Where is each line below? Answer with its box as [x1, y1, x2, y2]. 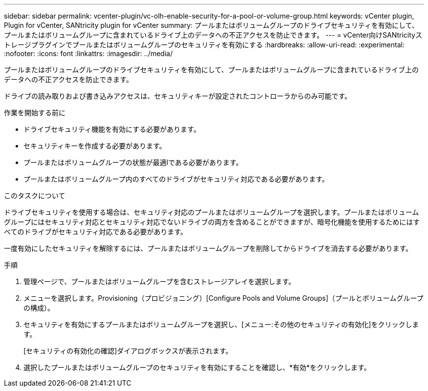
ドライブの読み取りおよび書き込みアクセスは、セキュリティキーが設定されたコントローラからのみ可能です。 [4, 92, 352, 100]
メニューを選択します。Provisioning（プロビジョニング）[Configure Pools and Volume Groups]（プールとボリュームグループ [23, 294, 424, 302]
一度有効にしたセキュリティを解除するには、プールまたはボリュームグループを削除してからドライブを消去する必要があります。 [4, 244, 413, 252]
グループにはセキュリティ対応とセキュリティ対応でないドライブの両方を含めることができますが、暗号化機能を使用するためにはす [4, 218, 420, 226]
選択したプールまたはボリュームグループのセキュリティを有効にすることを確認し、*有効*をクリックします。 [23, 363, 371, 371]
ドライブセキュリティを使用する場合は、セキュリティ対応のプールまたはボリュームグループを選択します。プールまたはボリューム [4, 208, 419, 216]
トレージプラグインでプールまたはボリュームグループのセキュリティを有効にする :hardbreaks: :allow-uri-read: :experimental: [4, 41, 405, 49]
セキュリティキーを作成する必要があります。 [23, 142, 166, 150]
